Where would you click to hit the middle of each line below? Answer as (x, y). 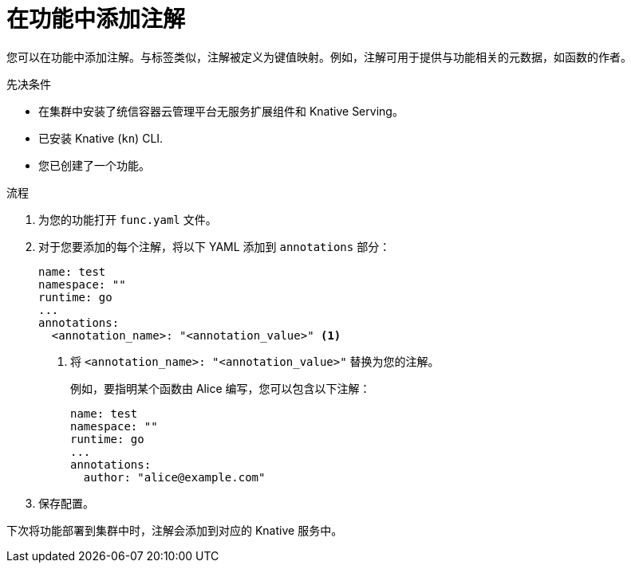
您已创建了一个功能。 (94, 165)
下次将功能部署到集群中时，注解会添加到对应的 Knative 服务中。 (175, 530)
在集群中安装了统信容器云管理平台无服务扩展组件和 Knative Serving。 (221, 111)
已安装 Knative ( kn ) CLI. (101, 138)
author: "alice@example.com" (174, 477)
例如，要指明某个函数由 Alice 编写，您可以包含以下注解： (221, 388)
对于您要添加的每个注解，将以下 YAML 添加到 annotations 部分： (215, 246)
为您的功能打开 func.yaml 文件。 (128, 219)
